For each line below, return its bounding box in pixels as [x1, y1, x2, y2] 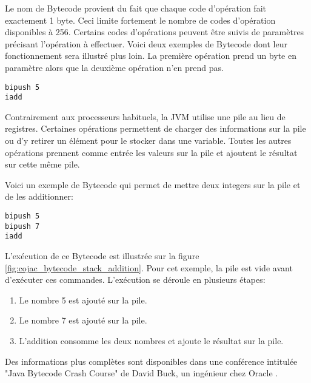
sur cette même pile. [5, 158, 80, 171]
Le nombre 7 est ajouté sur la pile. [19, 314, 147, 327]
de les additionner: [5, 190, 73, 203]
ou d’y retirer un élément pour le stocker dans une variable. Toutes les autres [5, 134, 292, 147]
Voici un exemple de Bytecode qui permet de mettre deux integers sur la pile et [5, 178, 301, 191]
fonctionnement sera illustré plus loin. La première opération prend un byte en [5, 49, 296, 62]
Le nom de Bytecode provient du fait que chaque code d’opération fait [5, 2, 266, 14]
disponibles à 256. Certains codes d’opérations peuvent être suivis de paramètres [5, 25, 304, 38]
